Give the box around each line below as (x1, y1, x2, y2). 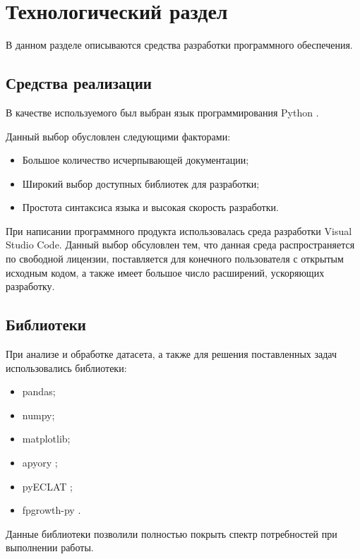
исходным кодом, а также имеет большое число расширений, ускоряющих (6, 265, 325, 279)
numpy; (22, 407, 55, 422)
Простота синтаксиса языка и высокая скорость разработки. (22, 200, 279, 215)
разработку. (6, 279, 55, 294)
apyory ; (22, 455, 58, 470)
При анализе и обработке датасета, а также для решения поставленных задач (6, 347, 337, 361)
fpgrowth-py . (22, 503, 81, 517)
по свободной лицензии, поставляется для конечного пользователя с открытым (6, 251, 344, 266)
